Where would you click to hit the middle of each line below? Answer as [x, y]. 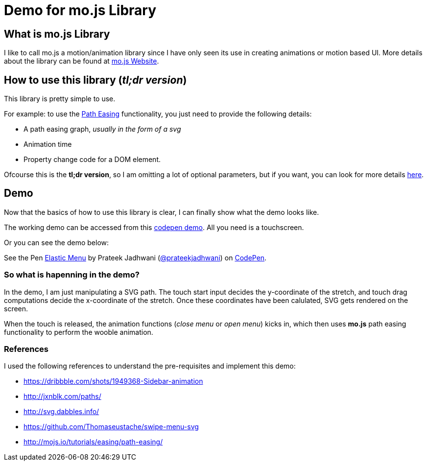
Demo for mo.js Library [80, 10]
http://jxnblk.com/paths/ [62, 396]
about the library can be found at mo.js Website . [82, 61]
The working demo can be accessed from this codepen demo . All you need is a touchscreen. [154, 227]
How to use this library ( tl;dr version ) [95, 80]
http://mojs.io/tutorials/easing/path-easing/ [93, 442]
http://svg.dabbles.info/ [61, 412]
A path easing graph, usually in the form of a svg [102, 129]
